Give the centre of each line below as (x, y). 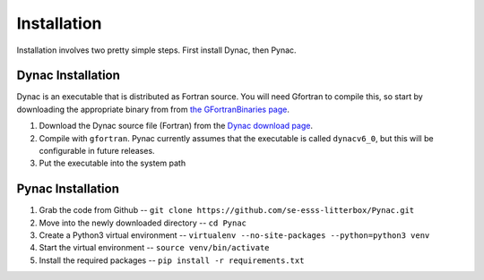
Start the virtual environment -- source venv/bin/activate (154, 248)
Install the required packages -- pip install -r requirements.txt (172, 260)
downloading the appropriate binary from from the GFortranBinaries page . (153, 109)
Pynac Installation (68, 189)
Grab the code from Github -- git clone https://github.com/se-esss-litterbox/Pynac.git (227, 210)
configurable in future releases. (97, 151)
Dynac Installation (69, 76)
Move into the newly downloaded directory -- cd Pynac (143, 223)
